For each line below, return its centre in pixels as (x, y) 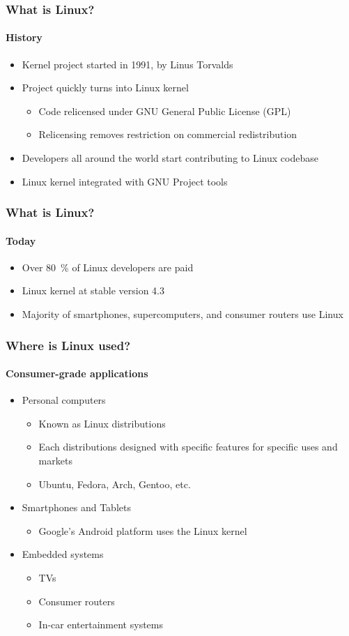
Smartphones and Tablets (76, 507)
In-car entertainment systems (101, 624)
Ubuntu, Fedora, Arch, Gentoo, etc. (115, 484)
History (24, 37)
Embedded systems (63, 554)
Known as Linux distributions (102, 423)
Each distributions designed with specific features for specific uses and (188, 447)
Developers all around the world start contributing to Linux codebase (170, 158)
